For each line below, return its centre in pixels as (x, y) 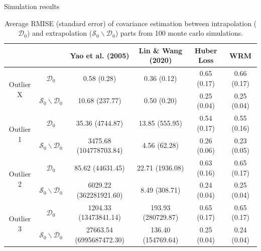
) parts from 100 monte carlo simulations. (179, 33)
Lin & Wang (161, 50)
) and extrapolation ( (59, 33)
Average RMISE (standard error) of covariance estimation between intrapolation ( (130, 23)
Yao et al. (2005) (100, 55)
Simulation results (32, 6)
